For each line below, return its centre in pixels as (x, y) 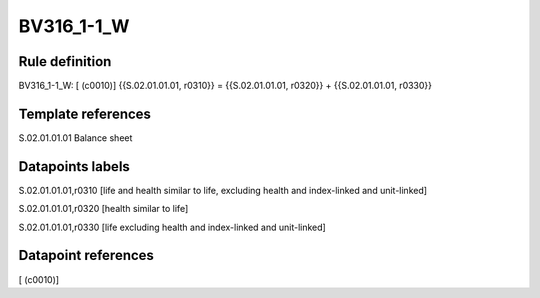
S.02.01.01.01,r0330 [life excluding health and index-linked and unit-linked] (172, 227)
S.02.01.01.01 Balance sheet (75, 137)
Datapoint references (86, 255)
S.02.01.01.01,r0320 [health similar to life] (103, 209)
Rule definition (65, 61)
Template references (85, 113)
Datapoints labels (74, 166)
